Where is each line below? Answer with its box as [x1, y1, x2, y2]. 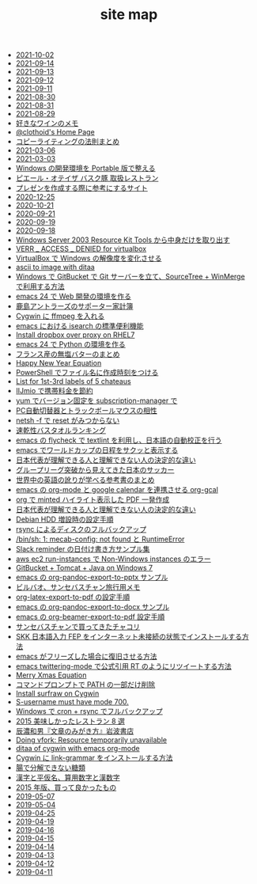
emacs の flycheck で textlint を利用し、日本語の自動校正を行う [15, 435, 222, 445]
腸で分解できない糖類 [15, 763, 85, 772]
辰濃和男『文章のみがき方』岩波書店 [15, 727, 134, 736]
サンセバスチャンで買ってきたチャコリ [15, 622, 141, 632]
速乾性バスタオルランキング [15, 426, 107, 435]
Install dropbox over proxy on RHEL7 [15, 330, 135, 340]
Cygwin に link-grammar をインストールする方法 [15, 753, 173, 763]
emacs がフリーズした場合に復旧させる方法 [15, 651, 157, 662]
